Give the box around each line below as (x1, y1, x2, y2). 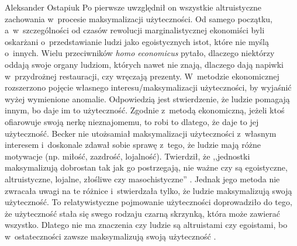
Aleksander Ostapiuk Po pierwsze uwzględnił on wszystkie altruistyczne (5, 1, 262, 13)
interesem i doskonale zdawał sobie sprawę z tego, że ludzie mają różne (5, 138, 261, 151)
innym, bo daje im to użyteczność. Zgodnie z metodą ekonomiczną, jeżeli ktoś (5, 104, 285, 116)
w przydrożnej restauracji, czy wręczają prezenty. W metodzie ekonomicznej (5, 70, 279, 82)
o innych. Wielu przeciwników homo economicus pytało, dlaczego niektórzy (5, 47, 275, 59)
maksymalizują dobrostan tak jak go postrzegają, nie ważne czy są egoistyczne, (5, 161, 288, 174)
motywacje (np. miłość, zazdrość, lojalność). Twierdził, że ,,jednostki (5, 150, 250, 162)
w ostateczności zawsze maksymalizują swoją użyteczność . (5, 230, 216, 242)
